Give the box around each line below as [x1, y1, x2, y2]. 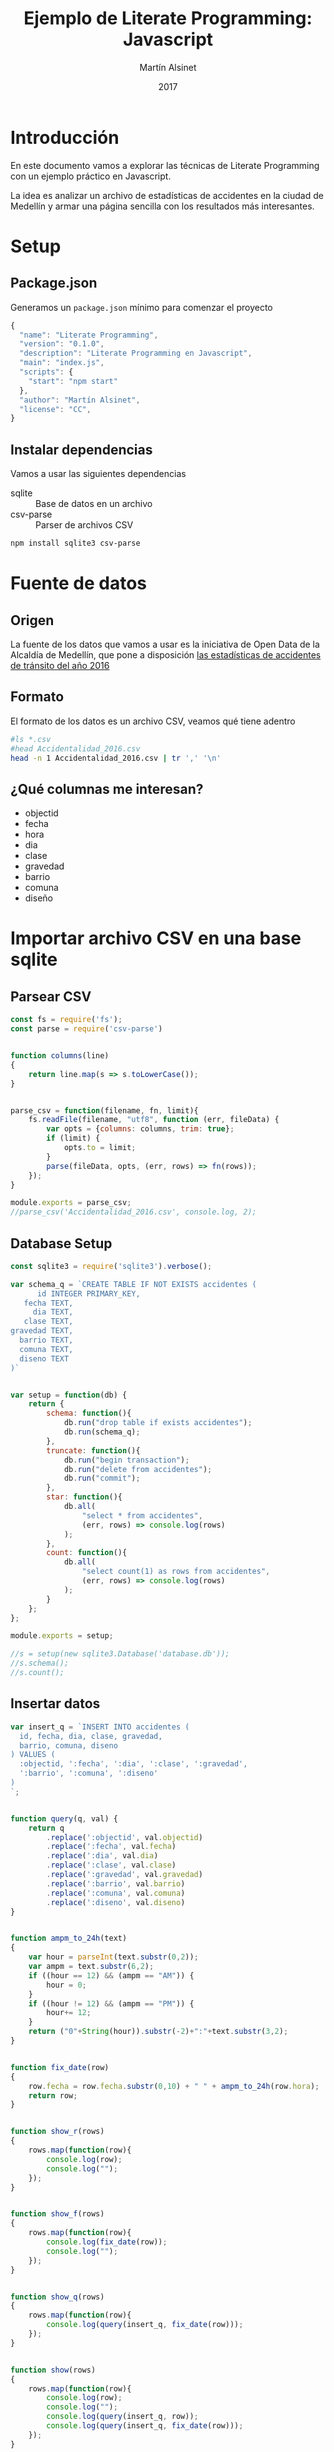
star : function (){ [46, 1492, 123, 1502]
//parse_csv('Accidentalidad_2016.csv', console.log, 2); [10, 1207, 257, 1217]
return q [28, 1823, 65, 1833]
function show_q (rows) [10, 2292, 105, 2302]
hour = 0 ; [46, 1980, 87, 1990]
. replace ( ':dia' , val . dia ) [46, 1851, 159, 1861]
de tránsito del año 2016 [10, 660, 110, 671]
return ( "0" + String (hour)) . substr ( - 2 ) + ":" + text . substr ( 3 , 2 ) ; [28, 2027, 289, 2037]
